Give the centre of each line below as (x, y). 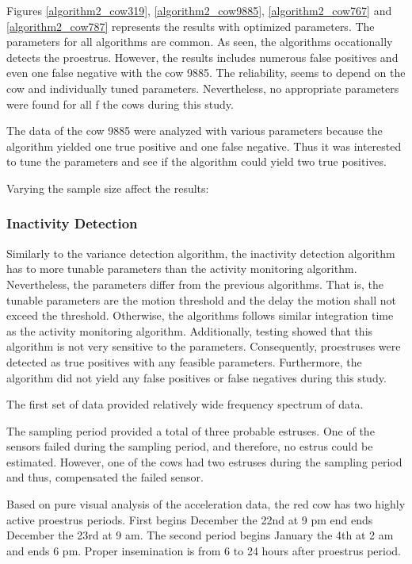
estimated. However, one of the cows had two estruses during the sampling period (204, 461)
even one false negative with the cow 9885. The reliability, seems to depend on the (206, 73)
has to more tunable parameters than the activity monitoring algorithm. (182, 269)
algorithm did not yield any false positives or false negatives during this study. (196, 377)
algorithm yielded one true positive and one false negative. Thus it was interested (204, 146)
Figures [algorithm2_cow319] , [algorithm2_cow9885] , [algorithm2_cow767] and (199, 10)
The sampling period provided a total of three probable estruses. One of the (191, 430)
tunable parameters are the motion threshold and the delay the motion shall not (201, 299)
